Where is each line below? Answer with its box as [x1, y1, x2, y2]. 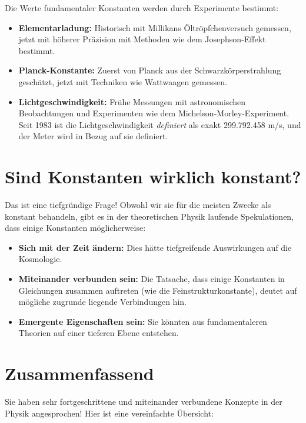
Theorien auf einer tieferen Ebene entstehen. [18, 327, 179, 339]
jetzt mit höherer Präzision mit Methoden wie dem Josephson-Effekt [18, 33, 266, 45]
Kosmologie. [18, 253, 62, 265]
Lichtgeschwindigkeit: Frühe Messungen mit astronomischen [18, 95, 245, 108]
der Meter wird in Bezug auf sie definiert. [18, 130, 168, 142]
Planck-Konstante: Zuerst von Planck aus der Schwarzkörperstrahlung [18, 64, 281, 76]
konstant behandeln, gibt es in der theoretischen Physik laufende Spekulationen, [5, 210, 294, 222]
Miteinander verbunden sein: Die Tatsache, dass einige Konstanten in [18, 273, 285, 285]
